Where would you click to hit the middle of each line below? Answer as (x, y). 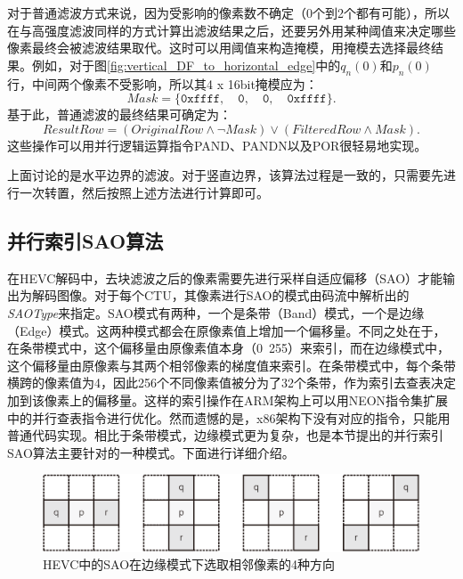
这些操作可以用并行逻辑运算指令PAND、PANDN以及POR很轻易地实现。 (217, 145)
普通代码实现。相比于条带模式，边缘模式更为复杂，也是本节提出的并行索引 (225, 435)
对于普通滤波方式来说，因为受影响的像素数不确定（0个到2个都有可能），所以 (228, 12)
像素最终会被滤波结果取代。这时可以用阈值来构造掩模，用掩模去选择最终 (219, 48)
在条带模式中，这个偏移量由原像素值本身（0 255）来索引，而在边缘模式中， (228, 348)
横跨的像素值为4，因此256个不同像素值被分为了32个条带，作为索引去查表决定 (231, 383)
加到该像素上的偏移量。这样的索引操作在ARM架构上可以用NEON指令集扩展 (228, 400)
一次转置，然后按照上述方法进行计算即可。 (144, 192)
